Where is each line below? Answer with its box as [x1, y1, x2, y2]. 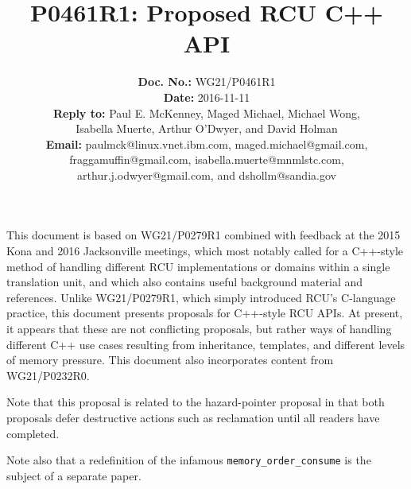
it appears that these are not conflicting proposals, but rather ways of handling [6, 320, 392, 337]
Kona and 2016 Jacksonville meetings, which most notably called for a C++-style [6, 243, 404, 259]
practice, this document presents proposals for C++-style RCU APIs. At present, [6, 305, 403, 321]
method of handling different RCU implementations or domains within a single [6, 258, 390, 274]
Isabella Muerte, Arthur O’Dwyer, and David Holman [76, 120, 338, 137]
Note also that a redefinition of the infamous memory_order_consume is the [6, 452, 371, 468]
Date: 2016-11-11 [163, 88, 250, 105]
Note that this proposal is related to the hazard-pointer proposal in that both [6, 394, 385, 410]
